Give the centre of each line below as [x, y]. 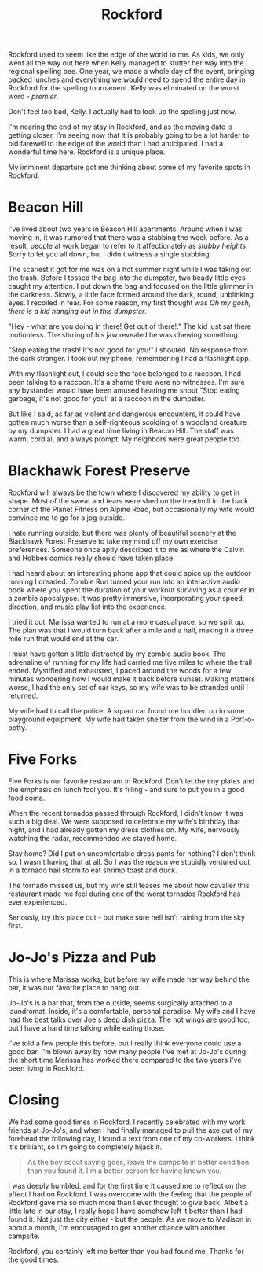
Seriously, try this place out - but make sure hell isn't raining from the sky [127, 917]
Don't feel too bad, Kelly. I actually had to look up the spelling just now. [122, 112]
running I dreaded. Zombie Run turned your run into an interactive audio [124, 582]
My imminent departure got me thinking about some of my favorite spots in [129, 168]
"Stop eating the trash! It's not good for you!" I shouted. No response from [128, 350]
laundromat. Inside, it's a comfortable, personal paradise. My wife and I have [132, 1011]
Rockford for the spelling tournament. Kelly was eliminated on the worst [124, 88]
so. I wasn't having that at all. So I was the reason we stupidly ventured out [129, 862]
